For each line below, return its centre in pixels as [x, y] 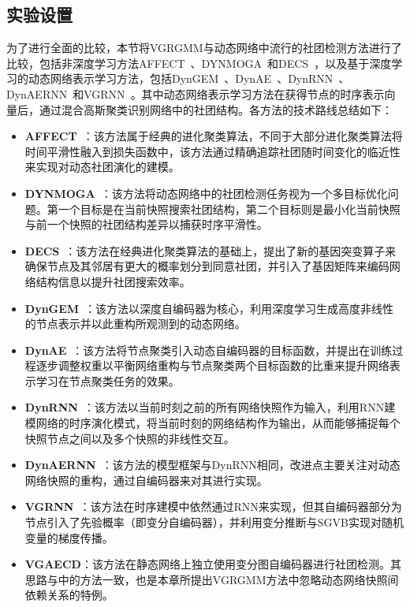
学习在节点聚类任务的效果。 [108, 380]
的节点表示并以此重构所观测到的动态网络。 [135, 324]
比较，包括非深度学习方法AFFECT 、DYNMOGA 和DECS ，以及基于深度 [199, 63]
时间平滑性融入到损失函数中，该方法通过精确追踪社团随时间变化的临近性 [212, 151]
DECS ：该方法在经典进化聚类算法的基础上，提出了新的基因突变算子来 [211, 250]
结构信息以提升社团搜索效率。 [113, 281]
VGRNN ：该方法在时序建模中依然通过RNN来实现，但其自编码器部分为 [213, 506]
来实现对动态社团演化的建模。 [102, 167]
